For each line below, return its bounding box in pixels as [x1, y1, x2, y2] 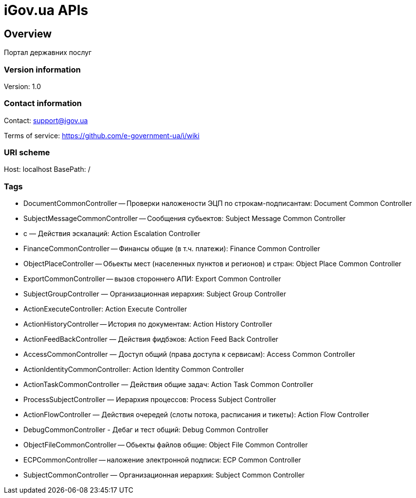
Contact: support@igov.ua [4, 116, 88, 125]
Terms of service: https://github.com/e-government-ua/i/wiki [4, 131, 199, 140]
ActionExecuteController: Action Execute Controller [23, 305, 187, 314]
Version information [4, 64, 81, 74]
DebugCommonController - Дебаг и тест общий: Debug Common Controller [23, 425, 269, 434]
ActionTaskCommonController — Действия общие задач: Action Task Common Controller [23, 380, 313, 389]
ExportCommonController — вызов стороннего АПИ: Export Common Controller [23, 275, 281, 283]
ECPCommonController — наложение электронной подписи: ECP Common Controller [23, 456, 301, 464]
